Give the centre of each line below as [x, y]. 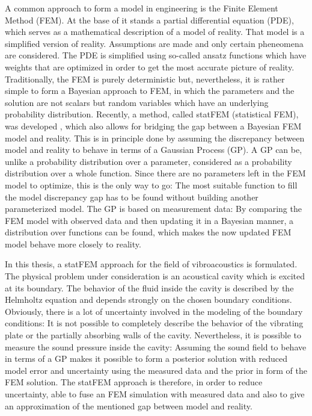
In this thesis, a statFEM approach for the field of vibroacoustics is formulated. [151, 264]
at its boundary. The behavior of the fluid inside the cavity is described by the [149, 287]
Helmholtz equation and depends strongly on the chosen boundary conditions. [148, 300]
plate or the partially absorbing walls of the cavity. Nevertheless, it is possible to [153, 335]
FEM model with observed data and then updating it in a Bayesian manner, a [149, 220]
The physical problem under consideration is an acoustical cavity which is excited [155, 276]
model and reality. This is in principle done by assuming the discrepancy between [155, 138]
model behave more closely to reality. [73, 244]
